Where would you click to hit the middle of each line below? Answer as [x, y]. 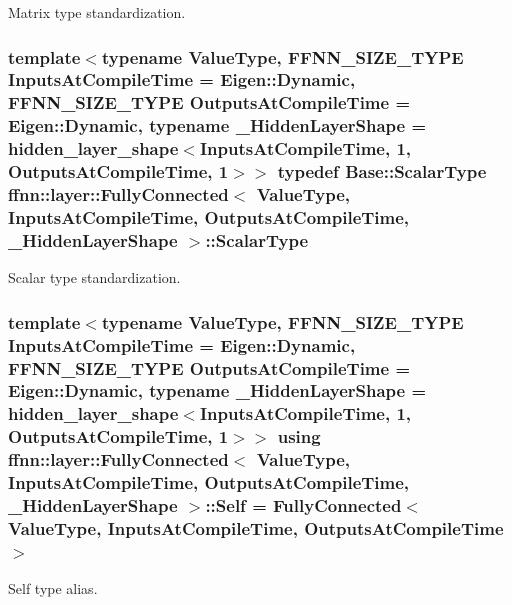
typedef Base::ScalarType [382, 171]
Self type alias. [53, 588]
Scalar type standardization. [94, 277]
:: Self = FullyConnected [303, 505]
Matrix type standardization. [97, 12]
